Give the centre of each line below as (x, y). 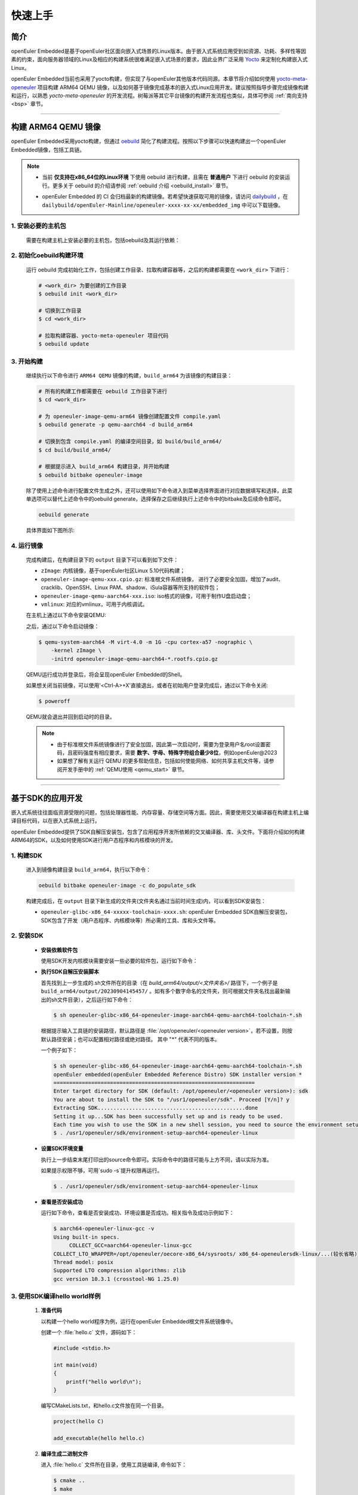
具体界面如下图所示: (50, 530)
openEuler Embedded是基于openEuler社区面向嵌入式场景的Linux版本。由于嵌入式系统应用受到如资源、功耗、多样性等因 (159, 51)
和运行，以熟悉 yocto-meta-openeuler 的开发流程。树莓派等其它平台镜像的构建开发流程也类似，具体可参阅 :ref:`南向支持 (159, 96)
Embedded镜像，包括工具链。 (48, 149)
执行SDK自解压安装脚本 (70, 972)
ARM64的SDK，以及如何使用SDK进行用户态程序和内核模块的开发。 (94, 840)
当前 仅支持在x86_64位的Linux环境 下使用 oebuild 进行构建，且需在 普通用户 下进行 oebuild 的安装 (163, 177)
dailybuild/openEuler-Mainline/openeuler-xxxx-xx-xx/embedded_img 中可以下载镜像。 (163, 205)
